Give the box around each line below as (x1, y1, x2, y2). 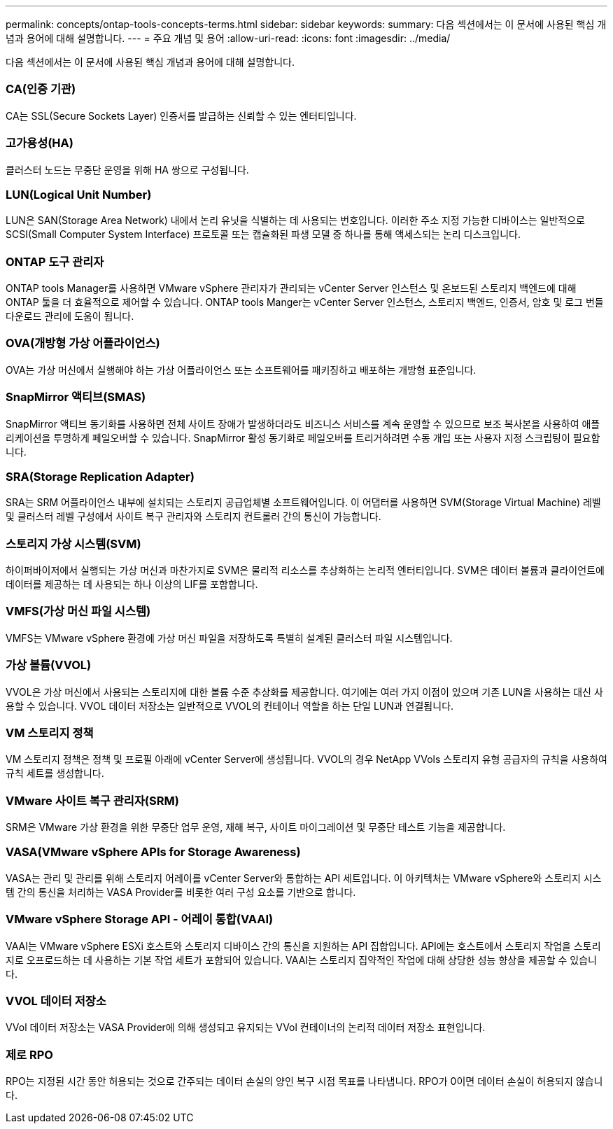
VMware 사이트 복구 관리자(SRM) (6, 793, 179, 808)
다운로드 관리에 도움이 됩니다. (6, 310, 134, 322)
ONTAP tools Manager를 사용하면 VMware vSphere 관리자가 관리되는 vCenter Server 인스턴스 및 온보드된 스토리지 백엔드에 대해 (6, 282, 577, 294)
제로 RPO (6, 1047, 53, 1062)
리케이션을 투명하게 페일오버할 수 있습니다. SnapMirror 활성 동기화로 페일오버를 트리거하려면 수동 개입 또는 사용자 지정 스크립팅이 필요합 (6, 431, 600, 444)
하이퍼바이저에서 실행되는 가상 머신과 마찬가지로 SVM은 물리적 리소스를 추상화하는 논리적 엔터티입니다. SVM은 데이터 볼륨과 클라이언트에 (6, 564, 605, 576)
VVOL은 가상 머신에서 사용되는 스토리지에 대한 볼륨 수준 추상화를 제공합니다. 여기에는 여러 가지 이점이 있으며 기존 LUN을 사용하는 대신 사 (6, 685, 603, 698)
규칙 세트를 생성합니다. (6, 767, 104, 780)
